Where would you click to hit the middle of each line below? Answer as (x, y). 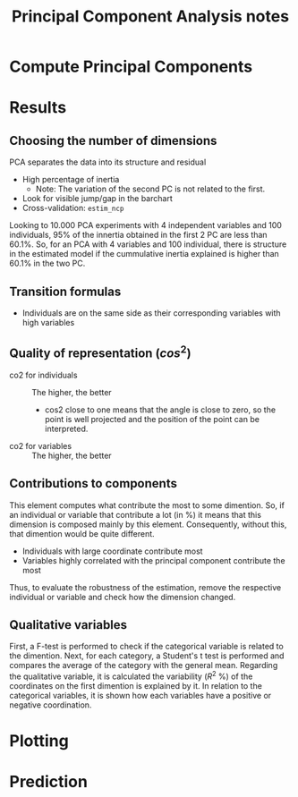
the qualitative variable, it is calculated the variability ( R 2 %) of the (131, 675)
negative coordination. (51, 705)
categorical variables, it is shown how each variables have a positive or (140, 696)
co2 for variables (41, 445)
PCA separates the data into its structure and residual (108, 162)
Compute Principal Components (131, 67)
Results (38, 108)
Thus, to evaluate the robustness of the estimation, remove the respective (145, 587)
